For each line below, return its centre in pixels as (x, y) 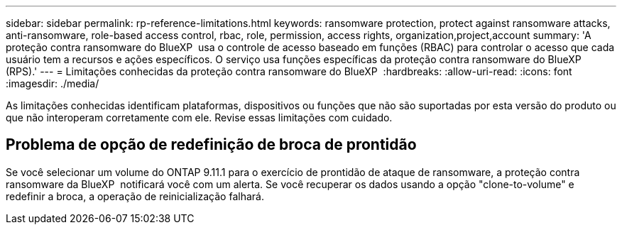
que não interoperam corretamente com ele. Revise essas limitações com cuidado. (199, 117)
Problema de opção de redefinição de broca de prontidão (211, 145)
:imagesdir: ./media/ (53, 83)
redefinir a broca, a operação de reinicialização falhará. (135, 196)
